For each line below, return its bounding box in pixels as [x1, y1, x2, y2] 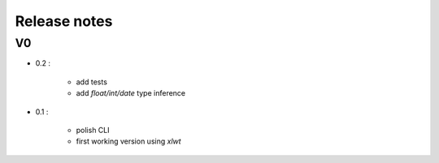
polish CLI [76, 125, 110, 135]
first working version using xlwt [76, 136, 182, 146]
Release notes [15, 12, 113, 30]
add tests [76, 77, 107, 87]
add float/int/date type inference [76, 88, 186, 98]
